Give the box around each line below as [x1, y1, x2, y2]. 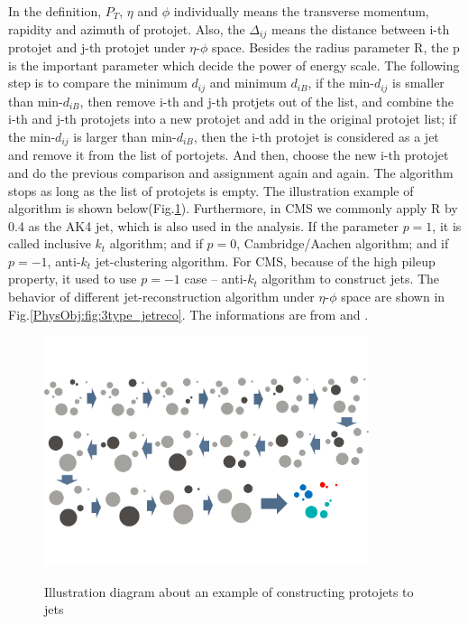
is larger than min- [73, 126, 177, 145]
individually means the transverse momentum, [173, 2, 429, 20]
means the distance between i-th [271, 19, 450, 38]
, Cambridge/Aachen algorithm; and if [236, 234, 449, 253]
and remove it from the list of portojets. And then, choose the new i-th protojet [8, 145, 449, 164]
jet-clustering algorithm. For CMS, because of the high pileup [95, 251, 436, 270]
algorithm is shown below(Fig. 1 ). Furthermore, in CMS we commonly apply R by [8, 199, 458, 218]
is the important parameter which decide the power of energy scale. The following [8, 55, 460, 74]
